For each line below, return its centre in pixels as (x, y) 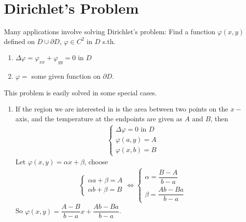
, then (219, 118)
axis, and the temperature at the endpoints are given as (99, 118)
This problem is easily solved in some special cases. (80, 92)
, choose (96, 162)
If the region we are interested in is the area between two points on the (122, 109)
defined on (20, 41)
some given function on (66, 76)
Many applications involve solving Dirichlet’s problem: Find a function (110, 32)
